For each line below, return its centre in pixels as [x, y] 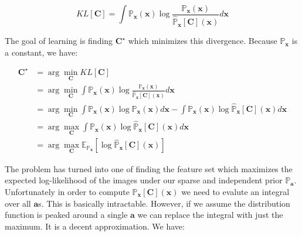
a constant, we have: [41, 52]
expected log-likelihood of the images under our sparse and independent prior [144, 180]
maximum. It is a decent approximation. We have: [95, 226]
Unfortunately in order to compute [67, 191]
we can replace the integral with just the [210, 215]
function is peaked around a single [66, 215]
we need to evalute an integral [235, 191]
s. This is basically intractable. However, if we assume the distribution [164, 203]
